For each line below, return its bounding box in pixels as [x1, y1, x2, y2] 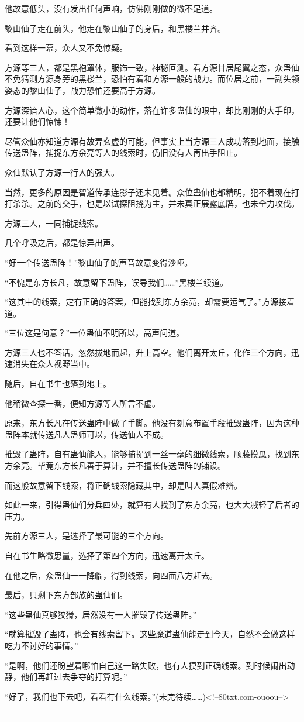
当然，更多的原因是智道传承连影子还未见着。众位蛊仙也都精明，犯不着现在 [5, 185, 291, 198]
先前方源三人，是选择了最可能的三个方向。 [5, 530, 168, 542]
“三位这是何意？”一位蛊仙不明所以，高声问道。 [5, 326, 185, 339]
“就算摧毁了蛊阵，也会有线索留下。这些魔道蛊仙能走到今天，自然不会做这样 [5, 628, 295, 640]
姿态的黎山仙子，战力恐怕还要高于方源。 [5, 84, 160, 96]
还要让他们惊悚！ [5, 115, 70, 128]
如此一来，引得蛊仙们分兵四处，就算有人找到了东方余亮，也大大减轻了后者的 [5, 498, 299, 511]
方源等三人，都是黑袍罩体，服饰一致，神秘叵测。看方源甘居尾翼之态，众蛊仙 [5, 61, 299, 73]
